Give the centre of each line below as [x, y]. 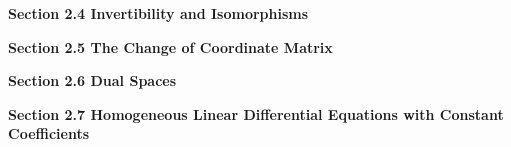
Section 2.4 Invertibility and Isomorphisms [158, 13]
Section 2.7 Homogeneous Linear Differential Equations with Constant [256, 113]
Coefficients [49, 133]
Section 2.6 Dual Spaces [92, 80]
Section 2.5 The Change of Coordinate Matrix [170, 46]
